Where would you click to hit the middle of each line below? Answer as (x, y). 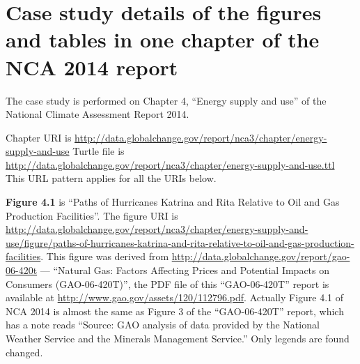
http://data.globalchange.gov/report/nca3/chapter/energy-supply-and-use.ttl (170, 164)
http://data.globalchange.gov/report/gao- (261, 256)
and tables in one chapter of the (163, 39)
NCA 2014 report (92, 67)
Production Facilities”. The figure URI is (92, 215)
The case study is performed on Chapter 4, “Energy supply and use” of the (166, 100)
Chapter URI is (39, 137)
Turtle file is (99, 151)
